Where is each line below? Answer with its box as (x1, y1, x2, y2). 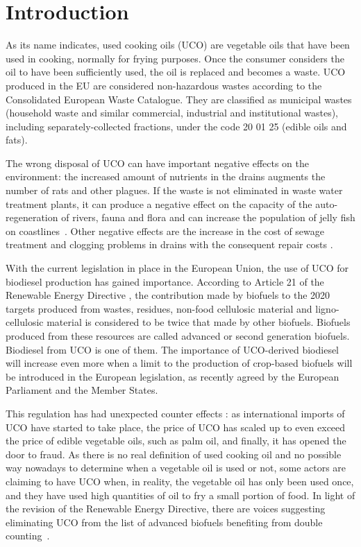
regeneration (6, 210, 58, 225)
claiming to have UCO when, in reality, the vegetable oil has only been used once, (6, 474, 354, 488)
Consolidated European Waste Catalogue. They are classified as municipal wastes (6, 92, 352, 106)
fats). (6, 132, 28, 147)
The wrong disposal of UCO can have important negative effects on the (6, 155, 309, 170)
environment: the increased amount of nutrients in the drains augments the (6, 169, 326, 184)
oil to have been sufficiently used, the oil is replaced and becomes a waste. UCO (6, 64, 346, 79)
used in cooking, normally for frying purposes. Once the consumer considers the (6, 51, 344, 65)
